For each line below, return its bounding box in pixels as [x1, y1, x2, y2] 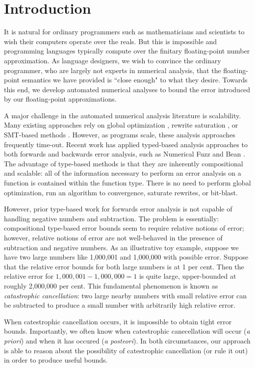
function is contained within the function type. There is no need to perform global [4, 178, 251, 188]
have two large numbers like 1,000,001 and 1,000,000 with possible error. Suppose [4, 252, 249, 262]
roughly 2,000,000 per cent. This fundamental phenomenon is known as [4, 280, 218, 290]
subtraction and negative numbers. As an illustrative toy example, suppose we [4, 242, 239, 252]
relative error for [4, 271, 53, 281]
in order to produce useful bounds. [4, 355, 108, 365]
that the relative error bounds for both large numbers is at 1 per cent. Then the [4, 261, 244, 271]
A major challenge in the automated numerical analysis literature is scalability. [4, 110, 241, 120]
